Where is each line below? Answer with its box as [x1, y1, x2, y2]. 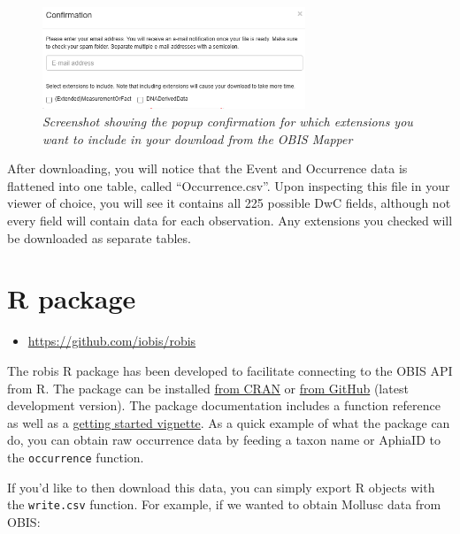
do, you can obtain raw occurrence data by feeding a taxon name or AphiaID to [7, 431, 441, 449]
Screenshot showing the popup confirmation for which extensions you [42, 112, 413, 131]
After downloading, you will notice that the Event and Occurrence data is [7, 159, 408, 178]
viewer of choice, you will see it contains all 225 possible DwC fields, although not [7, 194, 451, 212]
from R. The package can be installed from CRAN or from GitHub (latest [7, 378, 409, 397]
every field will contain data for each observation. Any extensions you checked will [7, 211, 453, 229]
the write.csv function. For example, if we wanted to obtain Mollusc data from [7, 495, 441, 514]
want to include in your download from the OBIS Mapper [42, 129, 353, 148]
